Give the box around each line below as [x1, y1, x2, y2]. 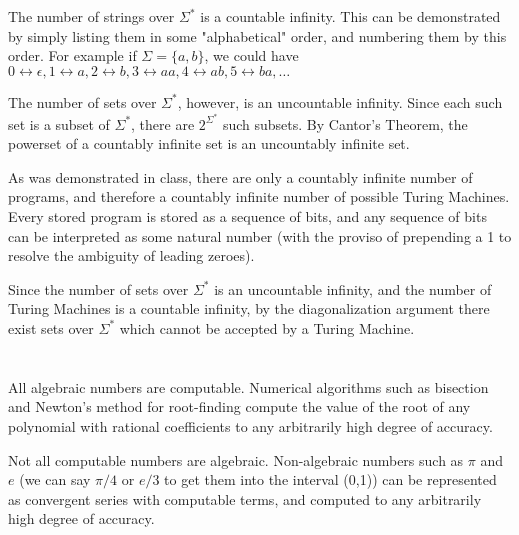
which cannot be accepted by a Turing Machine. [119, 317, 415, 338]
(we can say [19, 469, 91, 490]
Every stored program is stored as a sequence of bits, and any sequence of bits [8, 206, 487, 226]
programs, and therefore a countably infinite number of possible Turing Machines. [8, 186, 510, 207]
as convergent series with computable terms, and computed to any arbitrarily [8, 488, 482, 509]
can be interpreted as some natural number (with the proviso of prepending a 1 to [8, 225, 512, 246]
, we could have [204, 45, 299, 66]
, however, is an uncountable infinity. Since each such [177, 91, 503, 112]
